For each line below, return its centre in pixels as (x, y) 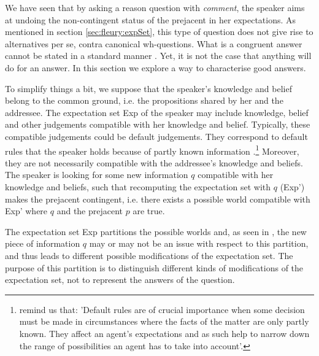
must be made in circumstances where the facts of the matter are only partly (164, 321)
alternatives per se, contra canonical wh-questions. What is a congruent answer (154, 43)
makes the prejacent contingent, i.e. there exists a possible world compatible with (158, 199)
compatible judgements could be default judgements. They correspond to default (156, 136)
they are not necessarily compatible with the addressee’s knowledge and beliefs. (154, 162)
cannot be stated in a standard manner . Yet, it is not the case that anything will (158, 56)
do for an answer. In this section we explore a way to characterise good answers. (156, 67)
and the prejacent (90, 211)
